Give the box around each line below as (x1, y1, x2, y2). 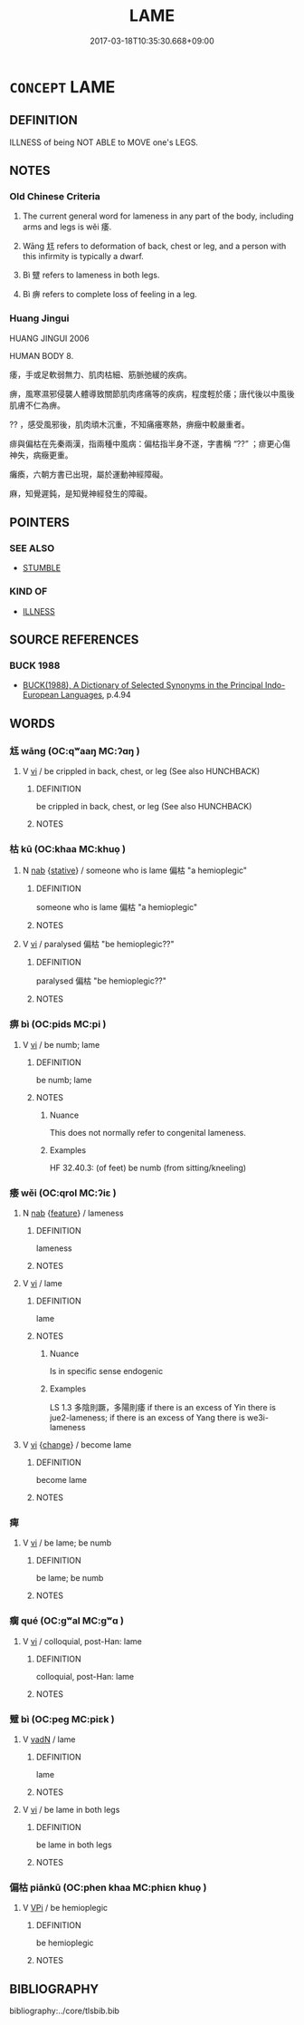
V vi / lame (22, 1277, 63, 1288)
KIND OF (9, 586, 48, 598)
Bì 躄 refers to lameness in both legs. (22, 269, 160, 281)
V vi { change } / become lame (22, 1439, 132, 1450)
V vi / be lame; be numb (22, 1537, 112, 1548)
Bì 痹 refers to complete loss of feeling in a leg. (22, 289, 197, 300)
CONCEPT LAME (9, 76, 116, 97)
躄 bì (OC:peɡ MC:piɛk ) (9, 1712, 115, 1725)
